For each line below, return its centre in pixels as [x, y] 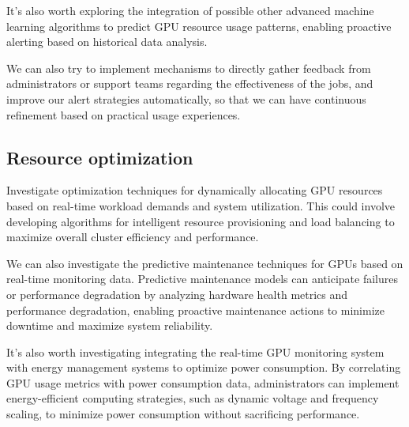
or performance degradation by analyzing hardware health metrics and [177, 294]
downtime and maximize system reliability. [110, 325]
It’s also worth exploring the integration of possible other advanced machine [190, 10]
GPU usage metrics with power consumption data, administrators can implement [203, 382]
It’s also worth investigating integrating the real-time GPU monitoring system [195, 351]
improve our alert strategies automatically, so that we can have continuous [186, 98]
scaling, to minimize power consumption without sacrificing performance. [183, 414]
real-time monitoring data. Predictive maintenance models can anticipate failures [202, 279]
